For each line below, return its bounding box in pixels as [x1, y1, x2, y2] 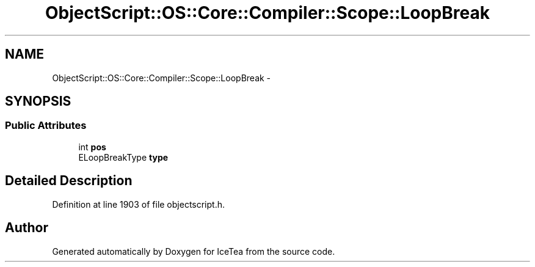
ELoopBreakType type [78, 152, 169, 163]
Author [5, 220, 48, 236]
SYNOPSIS [5, 93, 71, 109]
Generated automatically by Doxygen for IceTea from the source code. [52, 246, 335, 257]
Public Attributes [5, 119, 87, 132]
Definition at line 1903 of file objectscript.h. [52, 199, 225, 210]
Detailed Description [5, 173, 133, 189]
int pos [78, 141, 106, 152]
